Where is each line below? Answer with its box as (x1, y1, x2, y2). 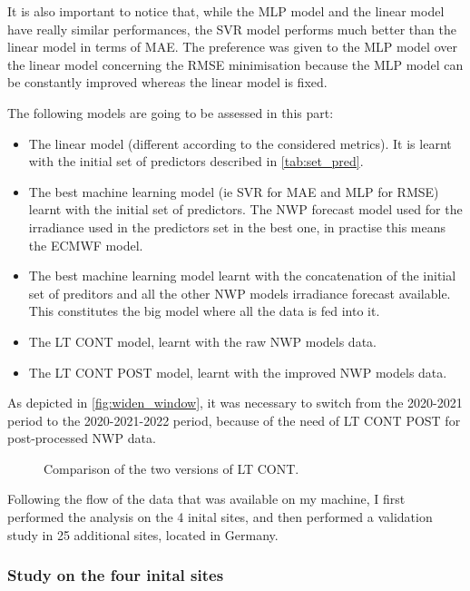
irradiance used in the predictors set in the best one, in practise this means (28, 217, 446, 236)
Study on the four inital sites (7, 564, 224, 586)
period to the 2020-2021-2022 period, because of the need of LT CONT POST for (7, 410, 461, 429)
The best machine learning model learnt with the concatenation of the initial (28, 266, 456, 285)
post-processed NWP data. (7, 428, 156, 448)
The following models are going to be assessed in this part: (7, 103, 334, 122)
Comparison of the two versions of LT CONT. (44, 458, 299, 478)
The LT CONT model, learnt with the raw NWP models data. (28, 331, 377, 350)
